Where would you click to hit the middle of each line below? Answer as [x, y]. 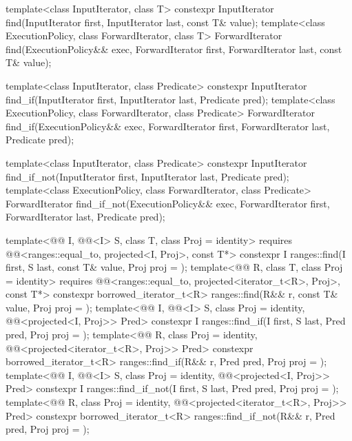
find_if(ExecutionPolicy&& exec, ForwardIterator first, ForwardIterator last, [168, 126]
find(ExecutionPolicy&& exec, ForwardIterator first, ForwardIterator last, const [174, 49]
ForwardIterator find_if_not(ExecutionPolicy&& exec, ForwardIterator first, [168, 203]
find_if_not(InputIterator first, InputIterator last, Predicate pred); [147, 176]
